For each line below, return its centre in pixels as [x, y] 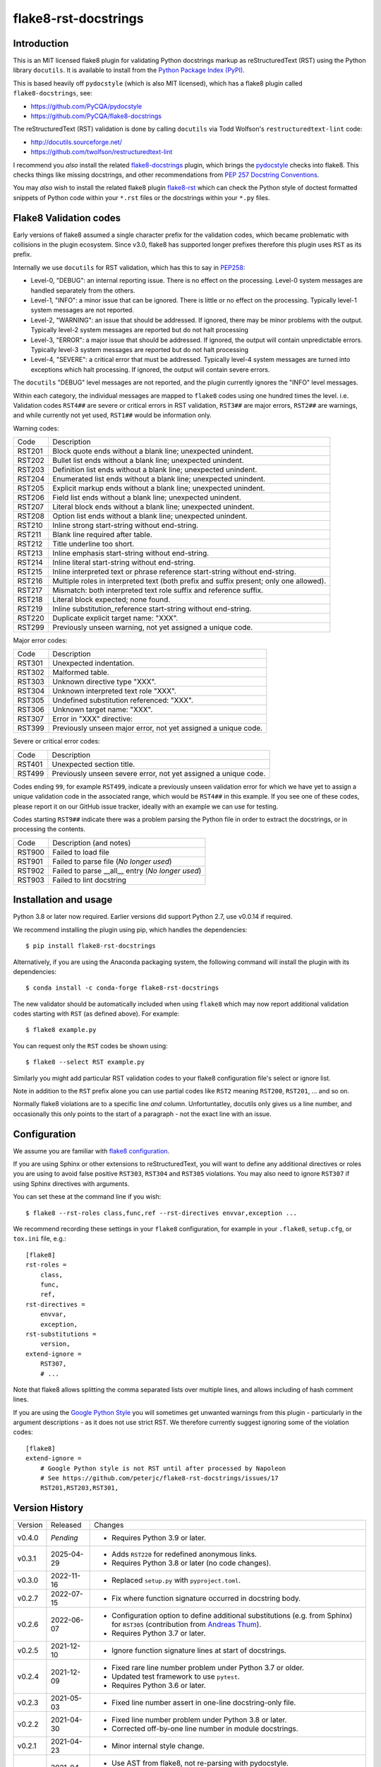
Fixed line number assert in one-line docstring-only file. [204, 1703]
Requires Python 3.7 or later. [159, 1633]
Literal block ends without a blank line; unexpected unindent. [153, 507]
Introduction [41, 43]
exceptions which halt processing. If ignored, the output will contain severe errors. [150, 369]
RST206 [31, 498]
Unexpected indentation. [93, 663]
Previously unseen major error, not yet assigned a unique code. [158, 728]
